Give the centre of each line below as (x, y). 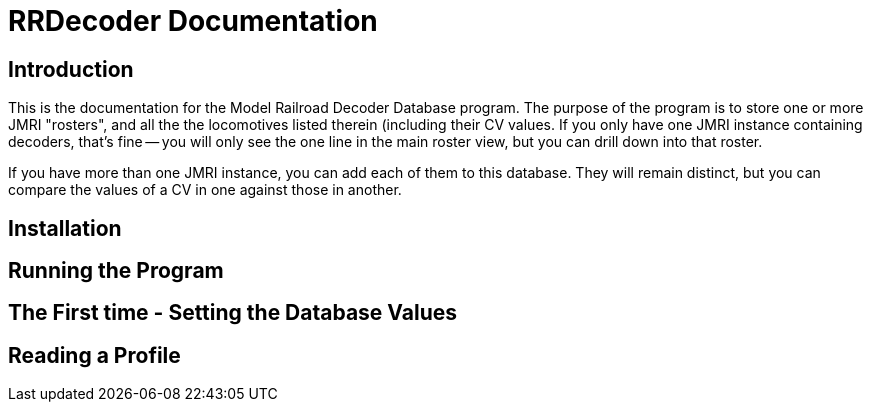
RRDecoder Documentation (193, 21)
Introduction (71, 69)
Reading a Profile (94, 355)
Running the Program (116, 271)
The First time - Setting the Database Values (232, 313)
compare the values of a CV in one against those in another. (205, 190)
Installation (65, 228)
